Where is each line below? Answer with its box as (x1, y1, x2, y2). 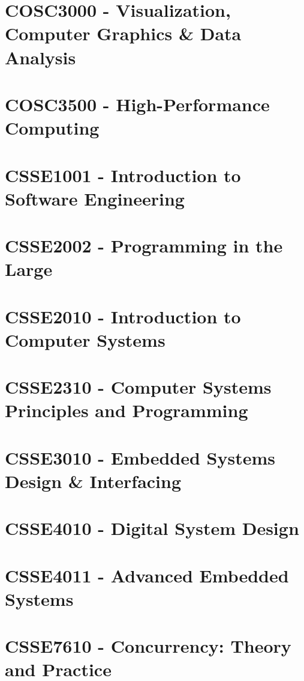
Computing (5, 115, 100, 140)
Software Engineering (5, 186, 185, 210)
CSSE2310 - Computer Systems (5, 374, 272, 399)
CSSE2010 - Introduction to (5, 304, 241, 328)
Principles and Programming (5, 398, 248, 423)
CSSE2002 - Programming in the (5, 233, 283, 258)
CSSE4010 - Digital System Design (5, 516, 299, 540)
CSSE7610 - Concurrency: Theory (5, 634, 291, 658)
